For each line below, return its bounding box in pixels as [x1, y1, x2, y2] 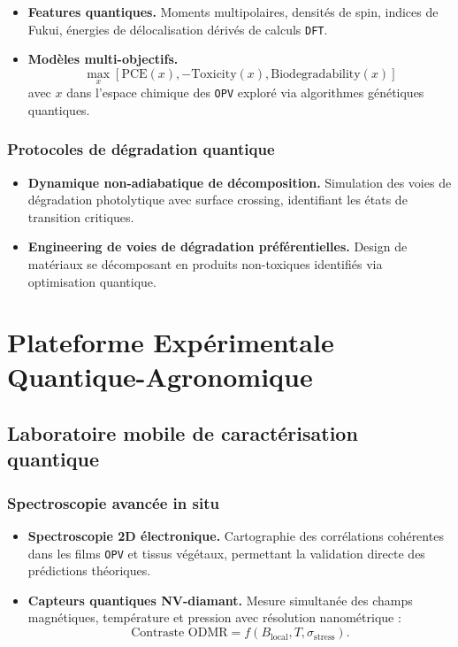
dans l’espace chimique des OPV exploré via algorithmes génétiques [66, 83, 424, 102]
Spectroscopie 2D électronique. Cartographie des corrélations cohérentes [27, 527, 444, 545]
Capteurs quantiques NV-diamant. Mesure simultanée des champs [27, 590, 413, 609]
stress [314, 632, 335, 642]
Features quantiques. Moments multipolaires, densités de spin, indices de [27, 3, 439, 20]
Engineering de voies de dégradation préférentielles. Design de [27, 237, 408, 256]
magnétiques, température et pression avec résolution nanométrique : [27, 608, 401, 627]
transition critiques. [27, 207, 134, 226]
